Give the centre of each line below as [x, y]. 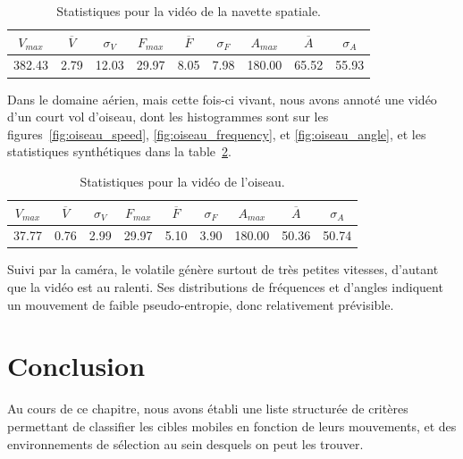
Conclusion [76, 366]
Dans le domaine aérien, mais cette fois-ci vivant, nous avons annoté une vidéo [222, 99]
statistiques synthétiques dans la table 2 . [119, 151]
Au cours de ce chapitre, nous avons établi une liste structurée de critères [208, 409]
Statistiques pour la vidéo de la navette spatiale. [189, 11]
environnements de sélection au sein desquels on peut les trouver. [185, 443]
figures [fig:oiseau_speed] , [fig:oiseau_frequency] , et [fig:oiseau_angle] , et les [217, 134]
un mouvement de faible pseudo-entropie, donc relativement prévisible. [201, 304]
